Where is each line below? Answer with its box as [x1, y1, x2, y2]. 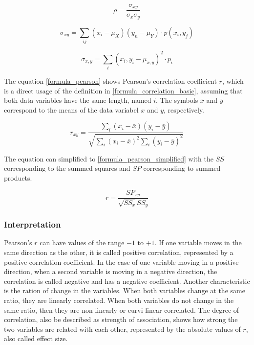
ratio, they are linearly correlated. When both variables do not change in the [4, 295, 234, 305]
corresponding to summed [143, 163, 221, 173]
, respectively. [164, 104, 205, 115]
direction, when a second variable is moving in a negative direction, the [4, 266, 217, 276]
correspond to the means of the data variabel [4, 104, 139, 115]
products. [4, 173, 32, 183]
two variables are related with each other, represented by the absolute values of [4, 323, 241, 334]
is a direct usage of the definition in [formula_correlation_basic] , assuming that [4, 85, 243, 95]
